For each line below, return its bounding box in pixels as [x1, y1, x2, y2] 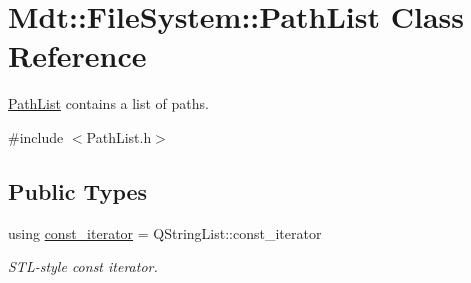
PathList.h [86, 126, 152, 147]
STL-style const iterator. [8, 256, 158, 277]
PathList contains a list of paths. [8, 93, 209, 114]
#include [8, 126, 64, 147]
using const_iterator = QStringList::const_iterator [8, 222, 322, 243]
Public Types [8, 175, 148, 206]
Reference [8, 35, 147, 76]
